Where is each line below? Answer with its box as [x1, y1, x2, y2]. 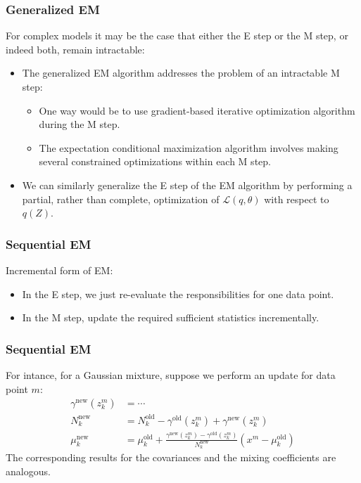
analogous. [6, 463, 51, 478]
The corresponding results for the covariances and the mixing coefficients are [6, 449, 336, 464]
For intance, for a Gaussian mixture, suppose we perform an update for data [6, 367, 336, 382]
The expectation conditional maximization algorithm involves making [39, 140, 338, 155]
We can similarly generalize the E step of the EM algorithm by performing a [22, 177, 353, 192]
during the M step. [39, 117, 120, 131]
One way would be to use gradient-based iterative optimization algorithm [39, 103, 355, 117]
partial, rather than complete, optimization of [22, 191, 220, 206]
